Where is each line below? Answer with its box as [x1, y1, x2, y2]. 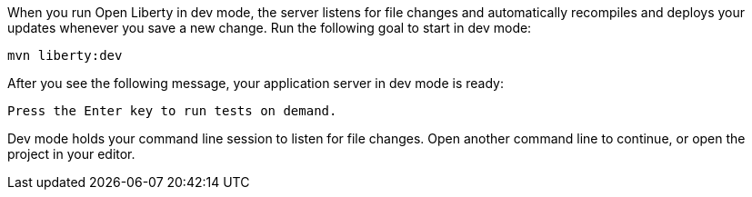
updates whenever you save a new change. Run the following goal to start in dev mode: [7, 20, 532, 35]
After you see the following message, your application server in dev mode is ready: [7, 75, 504, 91]
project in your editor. [7, 146, 135, 162]
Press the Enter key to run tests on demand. [7, 103, 337, 118]
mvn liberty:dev [7, 48, 123, 63]
